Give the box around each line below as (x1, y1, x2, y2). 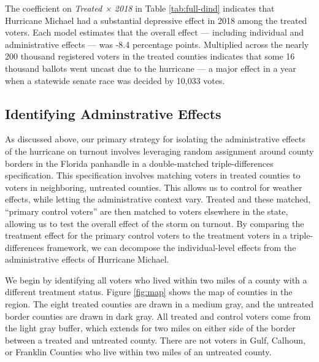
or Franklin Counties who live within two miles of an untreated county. (5, 345, 272, 358)
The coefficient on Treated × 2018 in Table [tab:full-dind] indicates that (5, 2, 275, 14)
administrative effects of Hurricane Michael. (5, 253, 169, 266)
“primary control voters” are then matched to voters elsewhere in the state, (5, 204, 288, 217)
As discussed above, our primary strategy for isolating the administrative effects (5, 133, 306, 145)
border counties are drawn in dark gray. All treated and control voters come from (5, 309, 311, 322)
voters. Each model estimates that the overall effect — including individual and (5, 26, 304, 39)
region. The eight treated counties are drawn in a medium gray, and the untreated (5, 298, 314, 310)
